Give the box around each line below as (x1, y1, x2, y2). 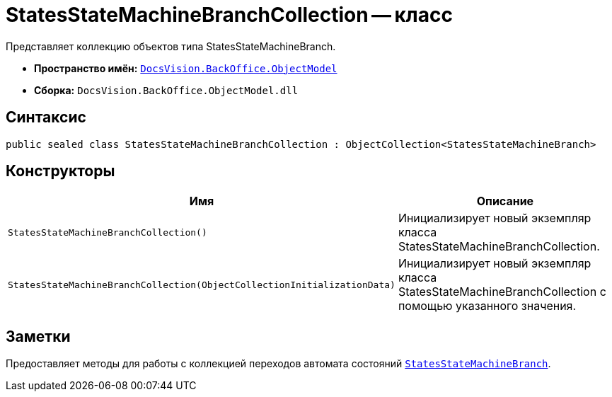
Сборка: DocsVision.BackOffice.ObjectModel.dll (34, 84, 299, 96)
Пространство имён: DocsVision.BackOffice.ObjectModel (34, 62, 337, 74)
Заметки (6, 327, 71, 345)
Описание (476, 194, 534, 209)
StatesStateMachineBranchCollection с (398, 284, 606, 299)
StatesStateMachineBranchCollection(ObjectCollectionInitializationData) (8, 279, 396, 290)
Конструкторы (6, 162, 115, 180)
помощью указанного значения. (398, 299, 577, 313)
